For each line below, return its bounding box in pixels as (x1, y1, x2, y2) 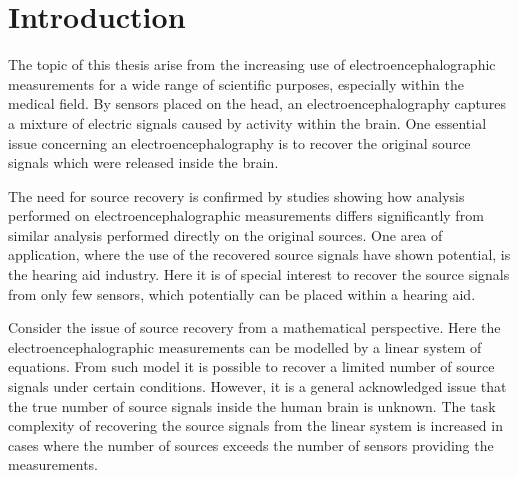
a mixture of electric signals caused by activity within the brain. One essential (8, 112, 487, 133)
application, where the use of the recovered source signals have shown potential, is (8, 244, 511, 265)
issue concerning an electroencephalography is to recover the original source (8, 132, 471, 153)
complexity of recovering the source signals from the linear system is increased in (8, 415, 503, 436)
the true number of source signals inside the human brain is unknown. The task (8, 395, 496, 416)
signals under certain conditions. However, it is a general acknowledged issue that (8, 376, 507, 397)
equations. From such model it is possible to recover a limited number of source (8, 356, 495, 377)
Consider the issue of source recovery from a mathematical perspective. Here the (8, 317, 501, 338)
